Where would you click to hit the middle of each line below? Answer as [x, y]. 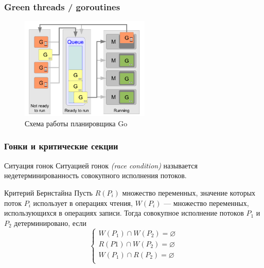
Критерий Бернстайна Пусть [48, 192]
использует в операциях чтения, [83, 203]
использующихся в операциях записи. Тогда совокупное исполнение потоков [124, 213]
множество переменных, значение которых [189, 192]
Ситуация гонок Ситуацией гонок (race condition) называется [101, 165]
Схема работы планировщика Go [76, 123]
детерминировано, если [50, 223]
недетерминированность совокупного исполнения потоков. [95, 175]
